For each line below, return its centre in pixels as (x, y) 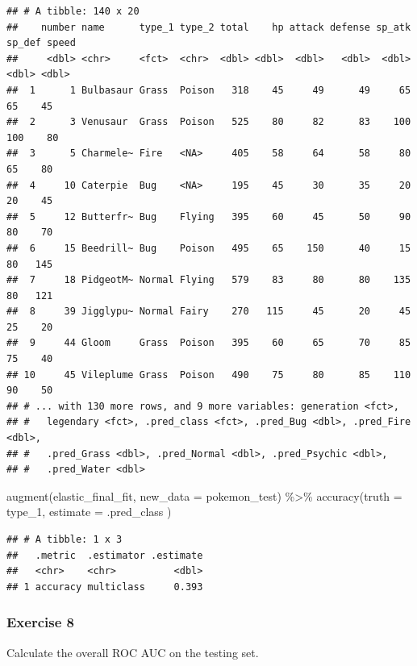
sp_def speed (41, 43)
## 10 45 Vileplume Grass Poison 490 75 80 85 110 (209, 375)
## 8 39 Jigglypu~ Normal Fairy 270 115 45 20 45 (209, 312)
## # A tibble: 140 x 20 (73, 11)
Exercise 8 (40, 622)
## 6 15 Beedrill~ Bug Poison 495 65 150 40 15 (209, 248)
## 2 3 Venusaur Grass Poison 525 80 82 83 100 (209, 122)
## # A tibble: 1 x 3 (65, 539)
